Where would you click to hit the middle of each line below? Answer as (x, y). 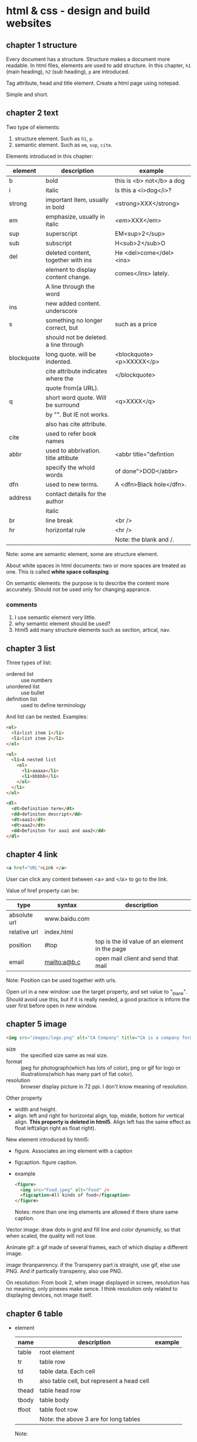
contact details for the (76, 494)
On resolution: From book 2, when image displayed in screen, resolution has (98, 1283)
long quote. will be (71, 354)
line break (60, 520)
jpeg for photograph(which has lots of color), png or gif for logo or (101, 1068)
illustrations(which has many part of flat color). (77, 1074)
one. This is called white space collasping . (58, 571)
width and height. (36, 1109)
